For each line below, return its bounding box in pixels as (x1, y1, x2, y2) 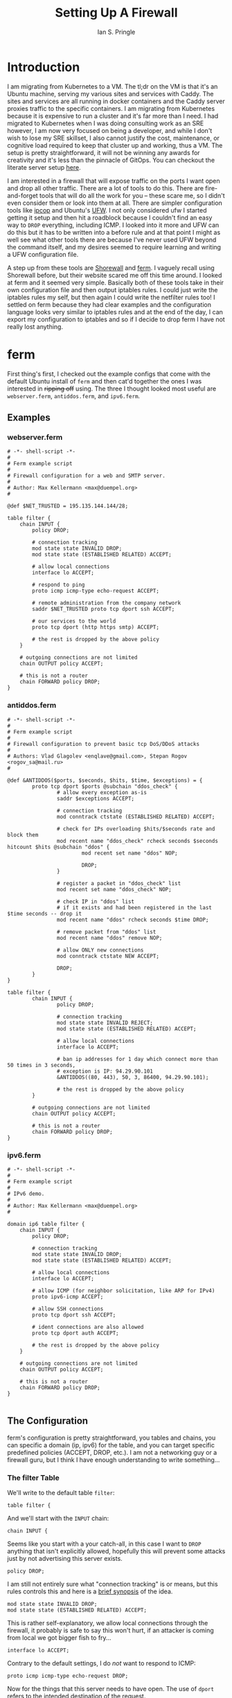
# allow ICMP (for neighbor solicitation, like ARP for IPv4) (32, 1287, 215, 1294)
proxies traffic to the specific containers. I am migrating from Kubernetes (7, 104, 215, 112)
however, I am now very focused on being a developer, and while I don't (7, 126, 213, 134)
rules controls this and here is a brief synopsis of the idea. (7, 1587, 173, 1596)
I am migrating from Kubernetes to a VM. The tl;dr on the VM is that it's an (7, 82, 218, 91)
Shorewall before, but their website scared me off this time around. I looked (7, 271, 222, 279)
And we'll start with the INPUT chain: (7, 1514, 109, 1523)
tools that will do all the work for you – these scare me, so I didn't (39, 191, 225, 199)
